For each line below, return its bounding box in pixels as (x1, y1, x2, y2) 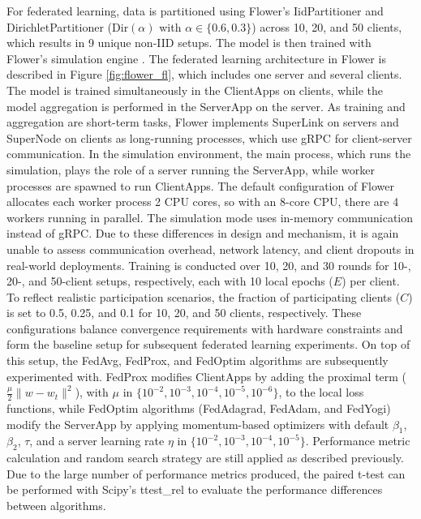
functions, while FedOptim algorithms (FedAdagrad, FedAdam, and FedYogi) (6, 400, 391, 417)
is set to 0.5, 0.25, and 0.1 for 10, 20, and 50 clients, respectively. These (6, 304, 362, 321)
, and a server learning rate (29, 432, 165, 449)
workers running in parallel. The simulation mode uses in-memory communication (6, 208, 414, 225)
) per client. (342, 272, 400, 290)
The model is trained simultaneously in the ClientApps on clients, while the (6, 81, 383, 98)
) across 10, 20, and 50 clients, (251, 18, 402, 35)
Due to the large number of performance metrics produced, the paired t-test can (6, 465, 406, 482)
